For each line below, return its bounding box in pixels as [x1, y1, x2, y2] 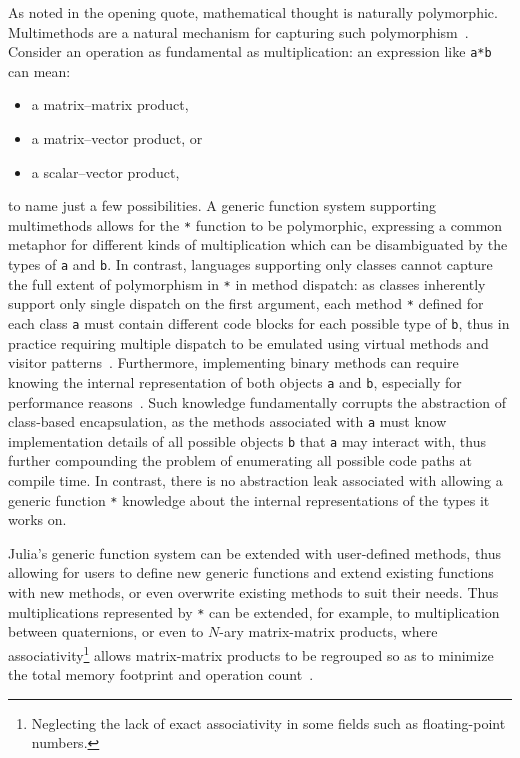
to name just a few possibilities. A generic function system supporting [8, 195, 437, 216]
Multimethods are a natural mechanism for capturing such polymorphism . [8, 21, 469, 42]
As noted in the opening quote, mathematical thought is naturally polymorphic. [8, 2, 498, 22]
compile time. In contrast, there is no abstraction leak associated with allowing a [8, 470, 503, 491]
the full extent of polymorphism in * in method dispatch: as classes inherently [8, 273, 486, 294]
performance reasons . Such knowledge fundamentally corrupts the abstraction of [8, 391, 506, 412]
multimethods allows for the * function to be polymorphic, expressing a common [8, 214, 503, 235]
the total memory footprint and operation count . [8, 664, 314, 685]
